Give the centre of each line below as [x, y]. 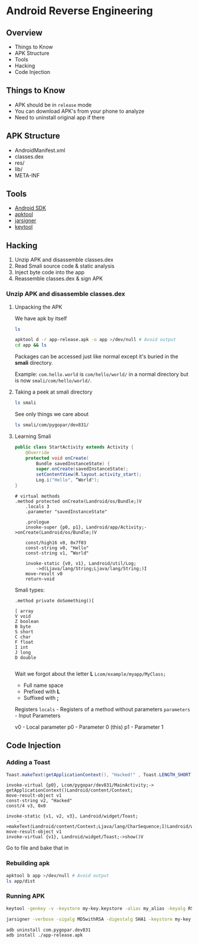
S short [24, 632]
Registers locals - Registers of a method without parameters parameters [102, 709]
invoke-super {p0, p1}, [55, 527]
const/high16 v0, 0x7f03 [56, 543]
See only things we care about [52, 414]
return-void [40, 579]
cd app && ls [31, 345]
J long [23, 652]
